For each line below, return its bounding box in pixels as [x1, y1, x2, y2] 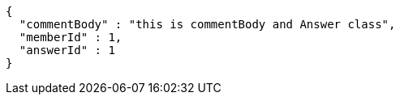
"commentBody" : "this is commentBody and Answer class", [19, 18, 396, 31]
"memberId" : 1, [19, 31, 123, 44]
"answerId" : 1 [19, 44, 115, 57]
